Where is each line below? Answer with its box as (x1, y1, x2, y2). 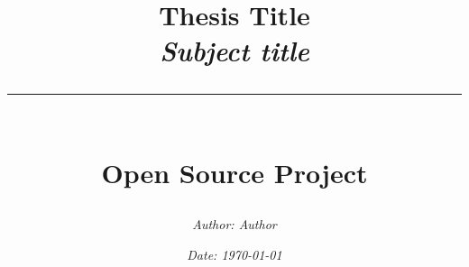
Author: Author (192, 214, 277, 233)
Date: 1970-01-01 (187, 244, 282, 263)
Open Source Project (101, 153, 368, 190)
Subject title (160, 32, 309, 69)
